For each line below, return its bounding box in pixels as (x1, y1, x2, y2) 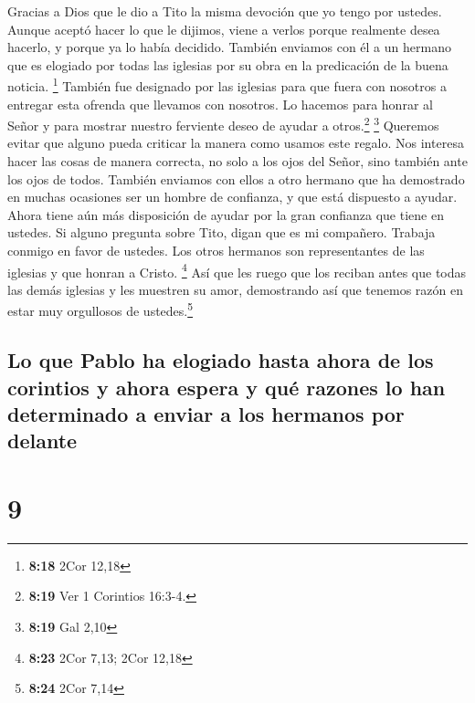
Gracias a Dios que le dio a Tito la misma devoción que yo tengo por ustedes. (7, 2, 442, 20)
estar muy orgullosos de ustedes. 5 (7, 299, 194, 320)
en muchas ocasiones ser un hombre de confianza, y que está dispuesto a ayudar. (7, 187, 458, 206)
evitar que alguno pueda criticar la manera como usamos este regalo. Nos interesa (7, 133, 464, 152)
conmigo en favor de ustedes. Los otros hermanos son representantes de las (7, 241, 425, 260)
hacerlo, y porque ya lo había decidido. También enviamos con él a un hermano (7, 37, 451, 57)
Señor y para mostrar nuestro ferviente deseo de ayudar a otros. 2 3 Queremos (7, 113, 439, 134)
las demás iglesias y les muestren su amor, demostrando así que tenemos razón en (7, 279, 463, 299)
